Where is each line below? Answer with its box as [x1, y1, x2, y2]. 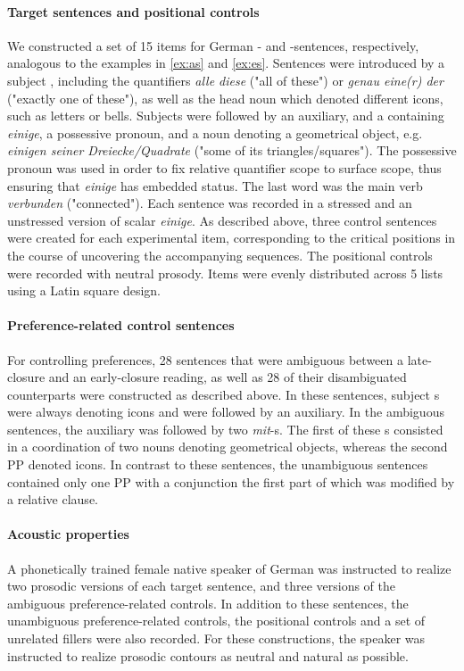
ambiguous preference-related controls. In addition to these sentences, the [7, 593, 409, 612]
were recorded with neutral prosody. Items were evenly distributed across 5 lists [7, 263, 443, 282]
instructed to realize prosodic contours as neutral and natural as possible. [7, 646, 409, 665]
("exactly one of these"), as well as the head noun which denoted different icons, [7, 88, 443, 107]
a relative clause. [7, 490, 98, 509]
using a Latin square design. [7, 281, 161, 300]
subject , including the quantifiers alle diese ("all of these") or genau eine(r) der [7, 70, 443, 89]
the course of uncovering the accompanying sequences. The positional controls [7, 245, 433, 264]
